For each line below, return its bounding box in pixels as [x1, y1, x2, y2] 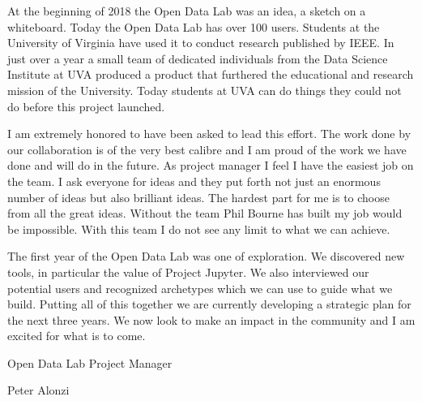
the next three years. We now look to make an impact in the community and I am [7, 311, 416, 328]
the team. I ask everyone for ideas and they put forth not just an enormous [7, 172, 381, 189]
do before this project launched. [7, 97, 165, 114]
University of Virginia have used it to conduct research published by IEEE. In [7, 34, 394, 51]
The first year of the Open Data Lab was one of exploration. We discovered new [7, 248, 405, 265]
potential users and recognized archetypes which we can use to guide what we [7, 279, 393, 296]
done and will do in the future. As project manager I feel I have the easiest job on [7, 157, 414, 174]
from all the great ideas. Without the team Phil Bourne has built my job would [7, 205, 403, 222]
